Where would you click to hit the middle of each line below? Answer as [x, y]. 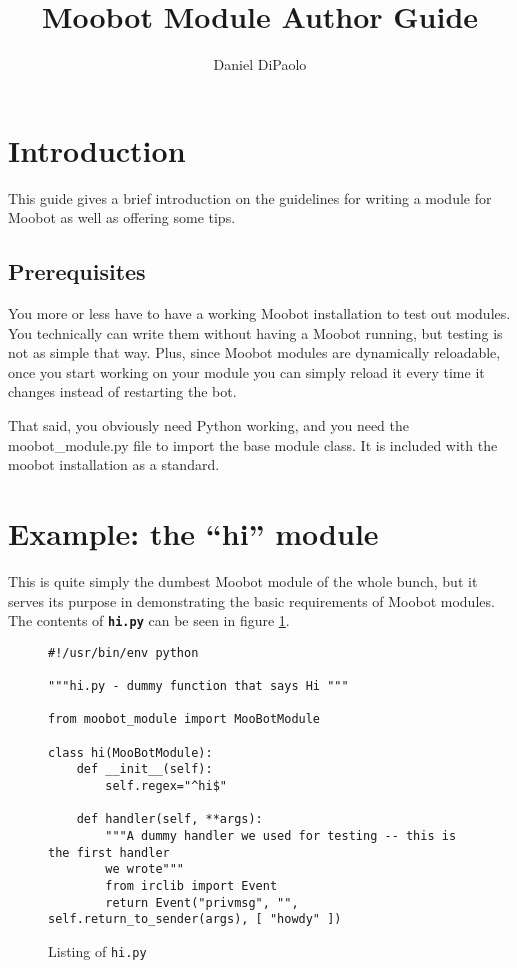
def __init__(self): [144, 769]
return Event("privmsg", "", [202, 902]
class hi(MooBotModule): [130, 752]
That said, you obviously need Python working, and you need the [208, 425]
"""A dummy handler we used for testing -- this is [281, 835]
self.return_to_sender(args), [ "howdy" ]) [195, 919]
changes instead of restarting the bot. [122, 391]
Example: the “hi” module [193, 532]
